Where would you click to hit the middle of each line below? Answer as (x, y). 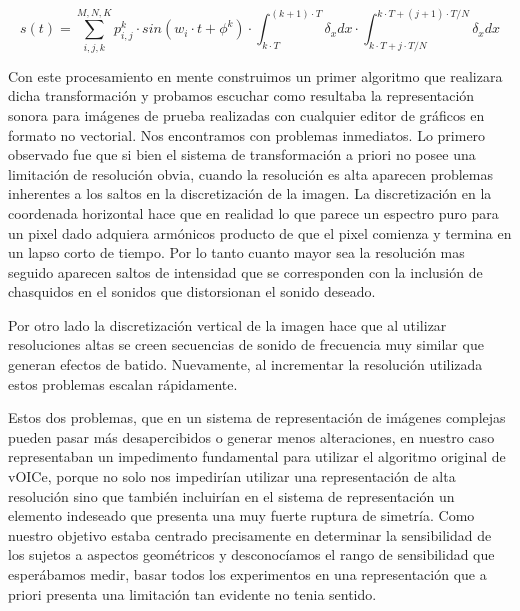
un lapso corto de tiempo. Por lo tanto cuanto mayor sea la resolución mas (236, 252)
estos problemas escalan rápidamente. (123, 383)
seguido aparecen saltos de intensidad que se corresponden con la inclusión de (245, 271)
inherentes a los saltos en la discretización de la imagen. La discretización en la (250, 193)
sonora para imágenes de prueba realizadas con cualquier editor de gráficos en (246, 114)
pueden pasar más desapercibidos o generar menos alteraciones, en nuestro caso (251, 436)
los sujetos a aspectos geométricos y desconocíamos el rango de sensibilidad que (251, 554)
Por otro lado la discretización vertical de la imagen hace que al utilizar (227, 324)
